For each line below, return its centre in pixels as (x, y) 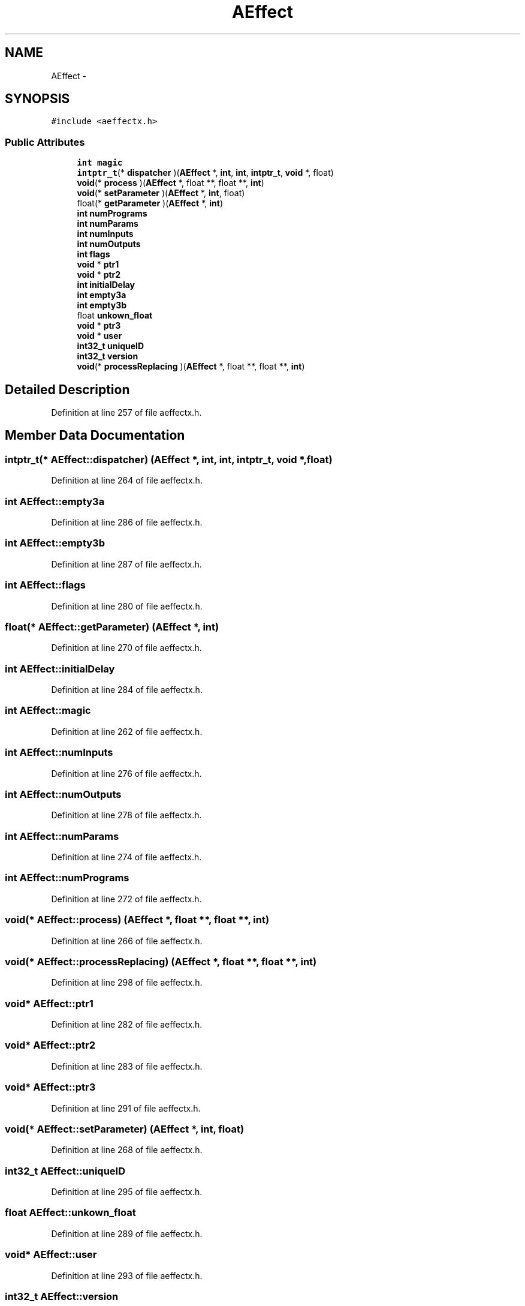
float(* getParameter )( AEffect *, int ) (150, 203)
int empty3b (102, 305)
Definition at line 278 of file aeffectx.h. (126, 815)
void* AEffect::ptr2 (50, 1045)
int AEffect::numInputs (59, 753)
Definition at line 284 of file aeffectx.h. (127, 690)
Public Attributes (45, 142)
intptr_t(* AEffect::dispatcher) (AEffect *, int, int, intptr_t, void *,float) (169, 459)
